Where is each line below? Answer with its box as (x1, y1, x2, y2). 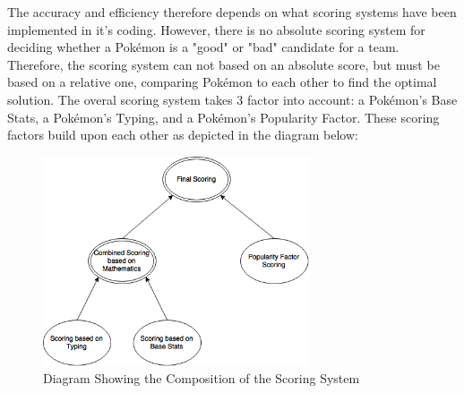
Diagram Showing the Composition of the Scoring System (43, 369, 360, 388)
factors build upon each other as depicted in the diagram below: (7, 125, 358, 144)
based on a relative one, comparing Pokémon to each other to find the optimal (7, 73, 437, 91)
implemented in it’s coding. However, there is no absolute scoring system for (7, 20, 425, 38)
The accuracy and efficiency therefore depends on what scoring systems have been (7, 3, 457, 21)
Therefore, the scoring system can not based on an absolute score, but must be (7, 55, 440, 73)
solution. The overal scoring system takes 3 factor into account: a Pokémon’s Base (7, 90, 458, 108)
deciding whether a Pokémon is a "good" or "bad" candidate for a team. (7, 38, 400, 56)
